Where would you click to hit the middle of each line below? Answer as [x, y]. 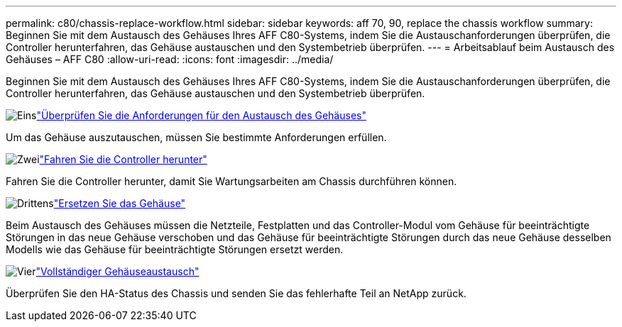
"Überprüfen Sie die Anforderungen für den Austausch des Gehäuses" [201, 115]
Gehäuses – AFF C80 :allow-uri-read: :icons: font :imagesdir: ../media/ [170, 59]
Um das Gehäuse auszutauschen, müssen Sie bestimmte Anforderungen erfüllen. [196, 137]
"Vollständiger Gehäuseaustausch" [118, 271]
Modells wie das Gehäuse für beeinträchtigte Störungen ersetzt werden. [175, 249]
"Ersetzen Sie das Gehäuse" [120, 203]
